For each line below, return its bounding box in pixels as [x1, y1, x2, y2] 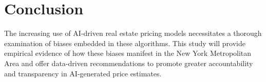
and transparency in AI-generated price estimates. [4, 68, 162, 78]
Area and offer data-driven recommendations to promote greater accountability [4, 57, 253, 68]
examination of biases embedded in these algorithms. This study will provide [4, 37, 245, 48]
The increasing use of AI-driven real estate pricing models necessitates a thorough [4, 28, 262, 38]
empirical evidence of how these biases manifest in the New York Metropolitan [4, 48, 252, 58]
